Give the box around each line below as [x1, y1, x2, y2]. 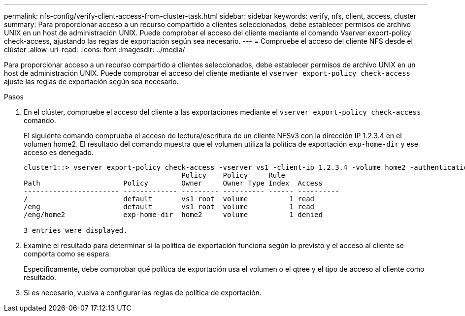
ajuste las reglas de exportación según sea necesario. [4, 77, 179, 86]
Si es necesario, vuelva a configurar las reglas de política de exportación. [24, 288, 262, 297]
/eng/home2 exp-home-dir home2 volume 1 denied [24, 211, 323, 219]
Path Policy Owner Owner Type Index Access [24, 179, 323, 187]
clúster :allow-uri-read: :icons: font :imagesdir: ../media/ [4, 45, 185, 54]
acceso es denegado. [24, 148, 94, 157]
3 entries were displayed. [24, 226, 128, 234]
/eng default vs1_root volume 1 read [24, 203, 315, 211]
